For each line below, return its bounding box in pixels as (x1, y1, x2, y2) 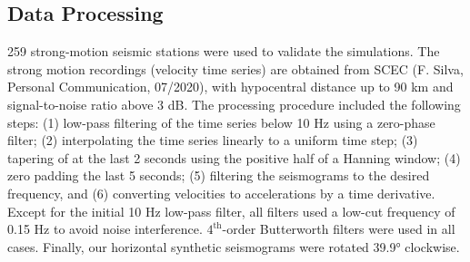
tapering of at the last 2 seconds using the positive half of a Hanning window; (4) (7, 148, 461, 167)
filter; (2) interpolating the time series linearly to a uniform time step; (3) (7, 131, 418, 150)
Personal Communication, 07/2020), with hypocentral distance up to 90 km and (7, 77, 454, 96)
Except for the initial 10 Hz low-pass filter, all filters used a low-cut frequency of (7, 201, 455, 220)
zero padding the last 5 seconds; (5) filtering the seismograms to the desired (7, 166, 430, 185)
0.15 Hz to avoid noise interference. (7, 219, 203, 238)
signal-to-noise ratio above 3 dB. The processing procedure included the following (7, 94, 461, 113)
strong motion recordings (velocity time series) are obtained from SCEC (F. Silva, (7, 59, 464, 78)
